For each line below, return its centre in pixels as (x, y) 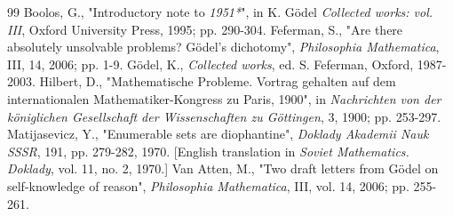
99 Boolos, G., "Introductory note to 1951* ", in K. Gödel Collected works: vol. (220, 12)
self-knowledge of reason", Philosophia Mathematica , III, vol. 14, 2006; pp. (208, 185)
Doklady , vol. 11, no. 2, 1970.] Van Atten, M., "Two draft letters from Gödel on (223, 168)
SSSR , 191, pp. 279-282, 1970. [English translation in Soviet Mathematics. (208, 151)
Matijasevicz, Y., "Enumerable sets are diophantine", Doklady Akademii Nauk (218, 134)
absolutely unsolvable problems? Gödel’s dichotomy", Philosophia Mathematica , (223, 47)
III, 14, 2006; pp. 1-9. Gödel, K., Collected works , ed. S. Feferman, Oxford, (211, 64)
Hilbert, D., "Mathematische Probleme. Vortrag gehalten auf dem (218, 81)
